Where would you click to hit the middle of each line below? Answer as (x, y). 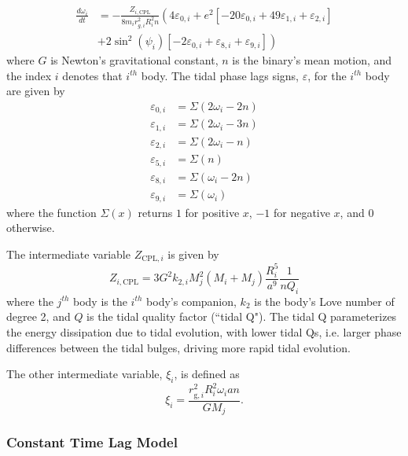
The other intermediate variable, (85, 374)
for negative (301, 212)
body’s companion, (191, 301)
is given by (193, 254)
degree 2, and (39, 316)
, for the (327, 75)
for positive (212, 212)
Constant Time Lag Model (92, 442)
